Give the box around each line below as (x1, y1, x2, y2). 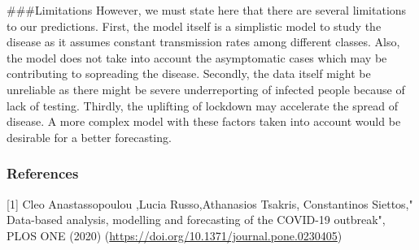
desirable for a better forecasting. (7, 128, 172, 145)
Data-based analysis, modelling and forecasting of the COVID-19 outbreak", (7, 211, 386, 228)
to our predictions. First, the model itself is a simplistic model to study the (7, 17, 382, 34)
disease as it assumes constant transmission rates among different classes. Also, (7, 33, 400, 50)
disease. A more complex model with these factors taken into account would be (7, 113, 401, 130)
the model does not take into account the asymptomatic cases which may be (7, 49, 387, 66)
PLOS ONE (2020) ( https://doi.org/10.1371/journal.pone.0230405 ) (7, 226, 343, 244)
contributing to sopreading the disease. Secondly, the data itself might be (7, 65, 371, 82)
